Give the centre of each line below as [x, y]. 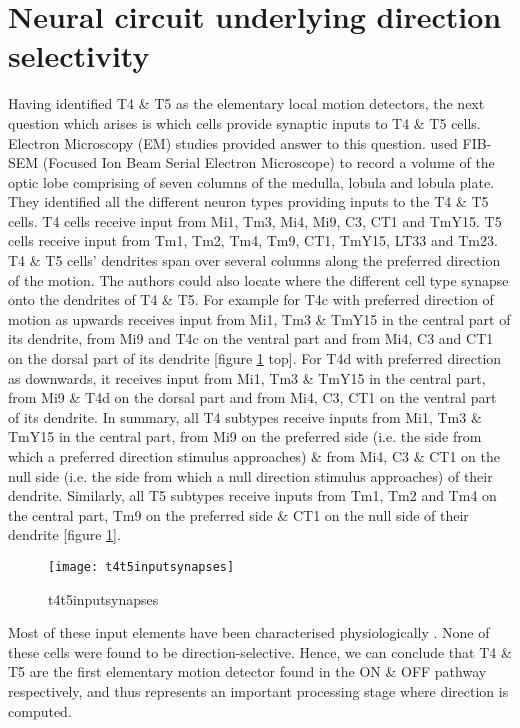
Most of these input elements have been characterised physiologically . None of [249, 632]
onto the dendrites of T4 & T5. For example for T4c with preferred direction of [251, 299]
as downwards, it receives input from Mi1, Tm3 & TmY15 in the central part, [247, 377]
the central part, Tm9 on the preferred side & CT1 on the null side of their [238, 514]
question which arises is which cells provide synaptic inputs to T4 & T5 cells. [244, 122]
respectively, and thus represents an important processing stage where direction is [258, 691]
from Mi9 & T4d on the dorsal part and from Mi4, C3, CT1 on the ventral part [252, 397]
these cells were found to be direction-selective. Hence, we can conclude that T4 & [260, 651]
